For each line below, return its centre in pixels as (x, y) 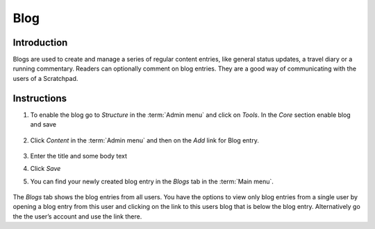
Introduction (40, 43)
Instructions (40, 98)
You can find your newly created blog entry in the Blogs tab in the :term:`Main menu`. (152, 181)
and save (43, 125)
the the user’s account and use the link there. (77, 216)
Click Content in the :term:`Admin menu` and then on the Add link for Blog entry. (145, 140)
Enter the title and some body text (79, 156)
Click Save (45, 169)
